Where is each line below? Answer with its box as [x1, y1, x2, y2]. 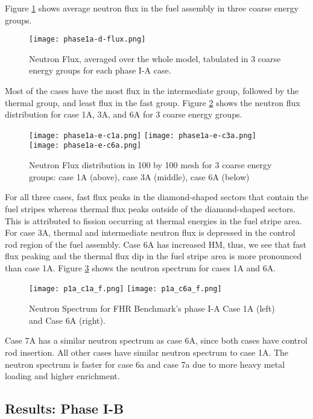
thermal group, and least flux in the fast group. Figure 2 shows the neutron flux [5, 96, 300, 109]
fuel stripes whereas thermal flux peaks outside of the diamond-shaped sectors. [5, 202, 296, 215]
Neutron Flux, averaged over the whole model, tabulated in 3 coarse [29, 52, 281, 65]
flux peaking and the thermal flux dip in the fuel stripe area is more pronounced [5, 250, 302, 262]
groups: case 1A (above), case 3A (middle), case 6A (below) [29, 170, 250, 183]
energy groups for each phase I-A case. [29, 64, 171, 77]
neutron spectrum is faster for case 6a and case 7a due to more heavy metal [5, 358, 285, 370]
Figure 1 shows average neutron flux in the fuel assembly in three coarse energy [5, 2, 299, 14]
